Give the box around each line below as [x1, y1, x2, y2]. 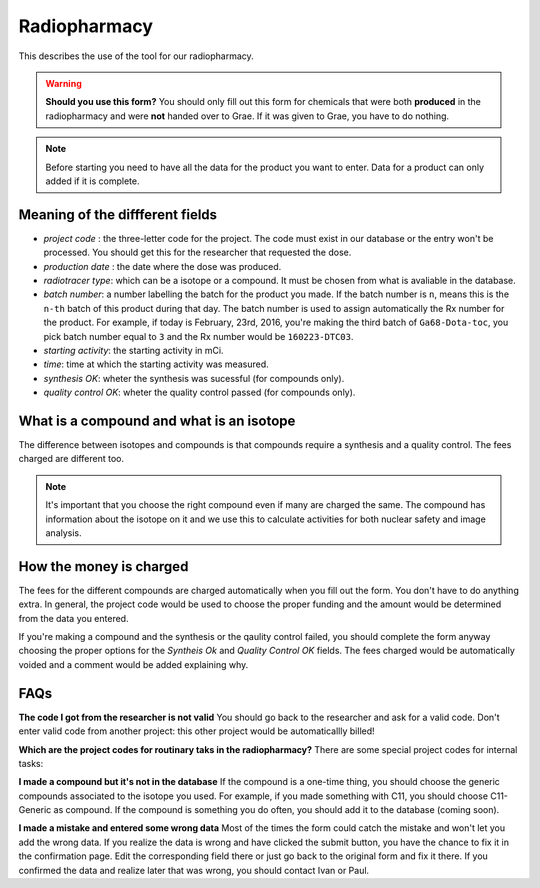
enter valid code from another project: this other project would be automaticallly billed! [18, 725, 375, 737]
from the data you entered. [18, 612, 129, 624]
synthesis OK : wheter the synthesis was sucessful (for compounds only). [43, 372, 345, 384]
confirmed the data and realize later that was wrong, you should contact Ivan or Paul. [18, 864, 370, 876]
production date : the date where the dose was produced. [43, 260, 282, 272]
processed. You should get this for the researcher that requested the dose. [43, 246, 352, 259]
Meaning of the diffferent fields [18, 206, 218, 223]
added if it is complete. [45, 175, 140, 187]
